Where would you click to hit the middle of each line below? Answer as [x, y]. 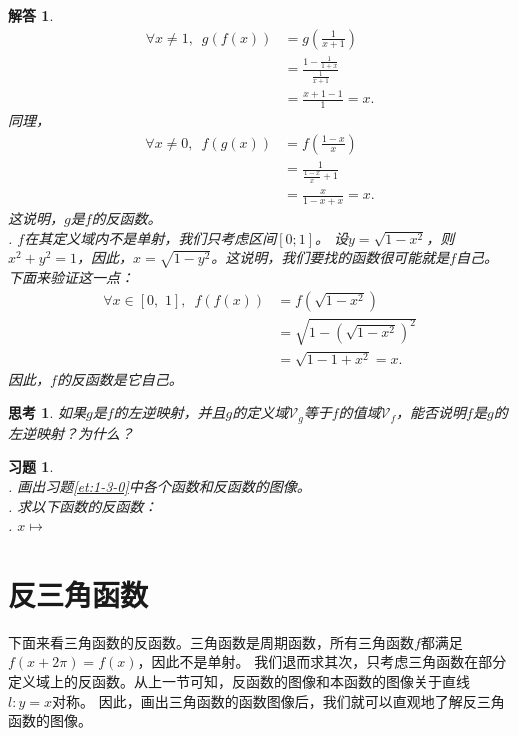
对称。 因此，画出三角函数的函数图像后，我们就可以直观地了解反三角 [278, 700]
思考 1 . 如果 [47, 412]
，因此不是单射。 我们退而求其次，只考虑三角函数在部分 [322, 661]
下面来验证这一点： [71, 276]
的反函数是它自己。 [119, 378]
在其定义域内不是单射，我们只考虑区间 [150, 237]
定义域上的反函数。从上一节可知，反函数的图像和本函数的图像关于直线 [239, 681]
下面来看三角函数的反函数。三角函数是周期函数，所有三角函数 [211, 641]
